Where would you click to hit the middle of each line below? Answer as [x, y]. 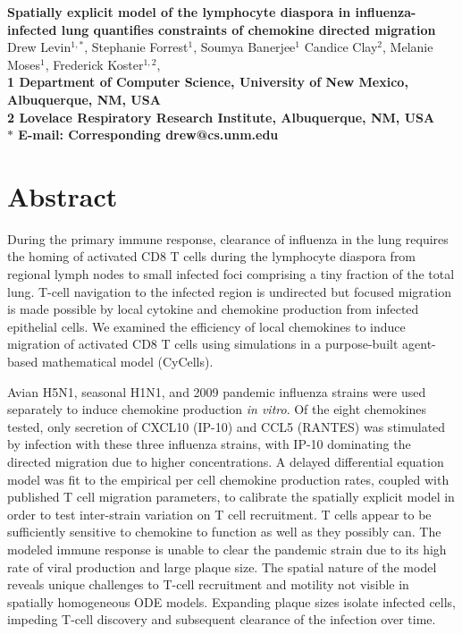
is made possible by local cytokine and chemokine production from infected [213, 309]
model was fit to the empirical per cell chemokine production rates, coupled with [228, 479]
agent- [419, 344]
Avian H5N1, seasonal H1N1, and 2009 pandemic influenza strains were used [217, 391]
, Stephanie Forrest [136, 47]
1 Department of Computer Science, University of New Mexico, [208, 82]
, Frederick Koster [94, 64]
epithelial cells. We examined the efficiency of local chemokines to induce [206, 326]
